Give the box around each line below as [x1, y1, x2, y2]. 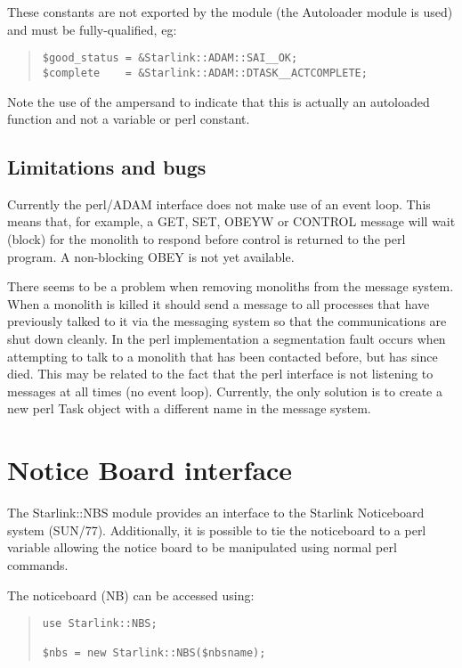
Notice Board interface [7, 452, 293, 488]
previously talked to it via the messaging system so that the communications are [7, 312, 447, 330]
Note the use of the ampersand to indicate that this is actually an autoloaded [7, 92, 430, 110]
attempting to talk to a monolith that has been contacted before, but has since [7, 346, 438, 365]
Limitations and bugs [7, 153, 207, 181]
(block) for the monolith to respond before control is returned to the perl [7, 230, 406, 248]
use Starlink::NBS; [42, 617, 158, 631]
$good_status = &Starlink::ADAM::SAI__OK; [42, 52, 298, 65]
